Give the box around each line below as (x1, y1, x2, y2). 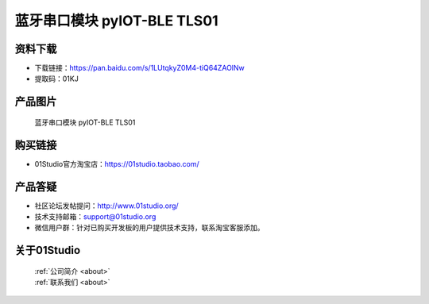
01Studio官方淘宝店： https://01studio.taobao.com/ (34, 159, 200, 168)
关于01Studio (14, 244, 81, 257)
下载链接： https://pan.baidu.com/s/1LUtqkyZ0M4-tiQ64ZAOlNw (34, 63, 245, 73)
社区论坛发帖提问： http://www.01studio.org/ (34, 201, 179, 210)
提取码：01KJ (34, 74, 79, 83)
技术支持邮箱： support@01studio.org (34, 212, 157, 221)
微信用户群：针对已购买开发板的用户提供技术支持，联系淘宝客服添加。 (34, 223, 265, 233)
